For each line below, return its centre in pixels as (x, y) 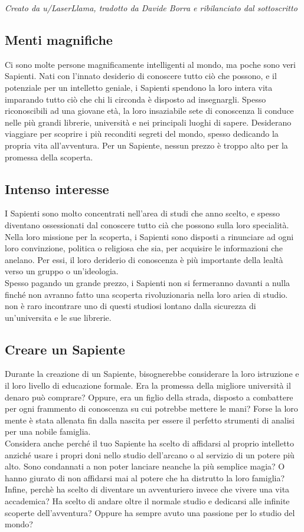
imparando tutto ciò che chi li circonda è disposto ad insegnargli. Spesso (135, 99)
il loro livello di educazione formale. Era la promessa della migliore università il (148, 385)
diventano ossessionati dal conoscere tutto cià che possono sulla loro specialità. (147, 224)
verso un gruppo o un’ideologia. (62, 271)
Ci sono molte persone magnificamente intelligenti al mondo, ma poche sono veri (150, 64)
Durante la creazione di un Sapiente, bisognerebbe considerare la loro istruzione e (152, 374)
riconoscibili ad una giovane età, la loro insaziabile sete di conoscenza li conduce (149, 111)
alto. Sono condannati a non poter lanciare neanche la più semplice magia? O (145, 466)
